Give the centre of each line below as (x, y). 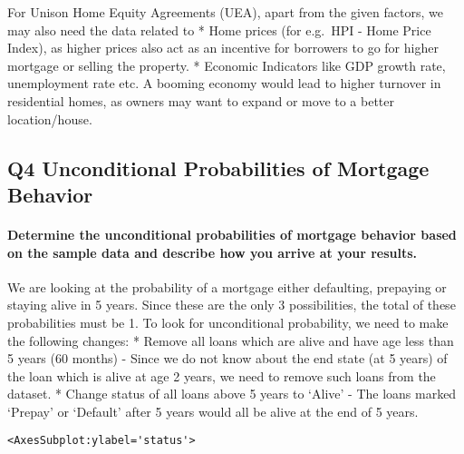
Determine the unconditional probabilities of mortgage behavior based (232, 234)
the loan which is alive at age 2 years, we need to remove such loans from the (222, 375)
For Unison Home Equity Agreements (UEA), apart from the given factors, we (225, 12)
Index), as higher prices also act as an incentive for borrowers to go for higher (223, 48)
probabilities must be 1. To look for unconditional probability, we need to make (228, 322)
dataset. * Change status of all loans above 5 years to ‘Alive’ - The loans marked (232, 394)
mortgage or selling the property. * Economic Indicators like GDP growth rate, (227, 65)
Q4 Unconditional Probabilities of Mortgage (218, 168)
